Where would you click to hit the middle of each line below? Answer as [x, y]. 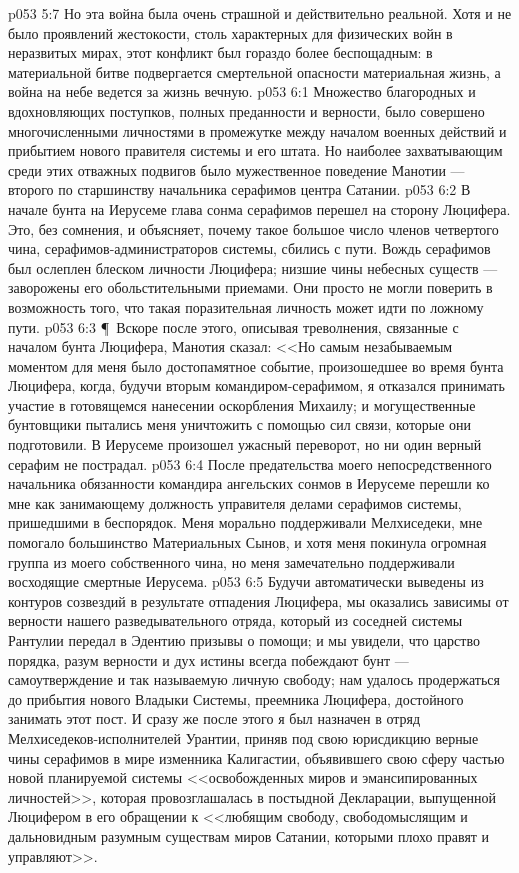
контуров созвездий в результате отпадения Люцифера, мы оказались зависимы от [258, 600]
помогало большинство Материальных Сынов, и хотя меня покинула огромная [247, 542]
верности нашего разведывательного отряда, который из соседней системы [235, 620]
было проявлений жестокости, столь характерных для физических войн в [230, 32]
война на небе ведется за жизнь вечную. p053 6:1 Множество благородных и [242, 91]
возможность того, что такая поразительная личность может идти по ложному [246, 306]
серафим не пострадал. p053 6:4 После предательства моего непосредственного [250, 463]
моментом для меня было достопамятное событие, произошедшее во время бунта [256, 365]
